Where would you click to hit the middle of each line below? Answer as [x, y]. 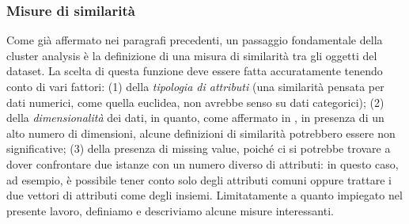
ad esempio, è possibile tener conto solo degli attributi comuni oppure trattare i [199, 179]
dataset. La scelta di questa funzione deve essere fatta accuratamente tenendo [195, 71]
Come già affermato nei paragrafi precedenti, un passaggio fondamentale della [195, 40]
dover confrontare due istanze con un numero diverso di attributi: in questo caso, [203, 163]
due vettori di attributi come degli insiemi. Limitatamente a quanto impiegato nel [204, 195]
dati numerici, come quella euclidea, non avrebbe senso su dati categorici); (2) [195, 102]
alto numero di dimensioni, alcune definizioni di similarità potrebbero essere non [201, 133]
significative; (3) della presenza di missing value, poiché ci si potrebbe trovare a [199, 148]
